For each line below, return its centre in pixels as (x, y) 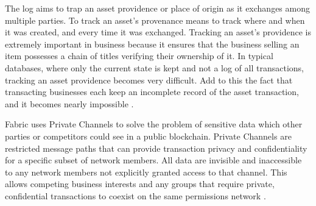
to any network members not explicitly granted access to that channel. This (146, 172)
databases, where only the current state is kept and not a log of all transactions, (154, 67)
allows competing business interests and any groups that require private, (140, 184)
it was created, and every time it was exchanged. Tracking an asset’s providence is (158, 32)
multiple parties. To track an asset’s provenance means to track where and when (155, 20)
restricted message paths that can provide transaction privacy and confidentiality (156, 148)
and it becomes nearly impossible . (69, 103)
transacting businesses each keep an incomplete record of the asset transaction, (152, 92)
